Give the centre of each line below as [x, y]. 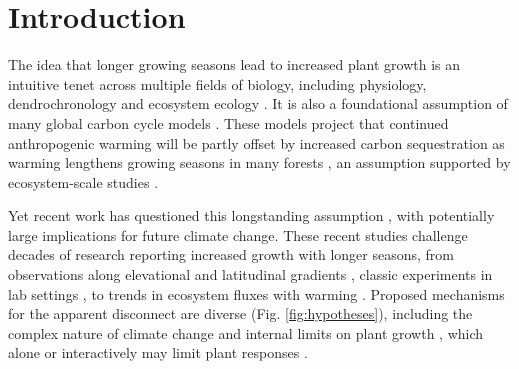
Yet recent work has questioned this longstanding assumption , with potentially [251, 215]
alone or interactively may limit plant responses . [158, 352]
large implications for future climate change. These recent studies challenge [238, 234]
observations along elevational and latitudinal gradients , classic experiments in [250, 274]
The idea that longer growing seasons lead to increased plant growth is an [234, 64]
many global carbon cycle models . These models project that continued [228, 122]
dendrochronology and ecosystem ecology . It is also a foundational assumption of [258, 103]
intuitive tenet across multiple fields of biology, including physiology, [217, 83]
